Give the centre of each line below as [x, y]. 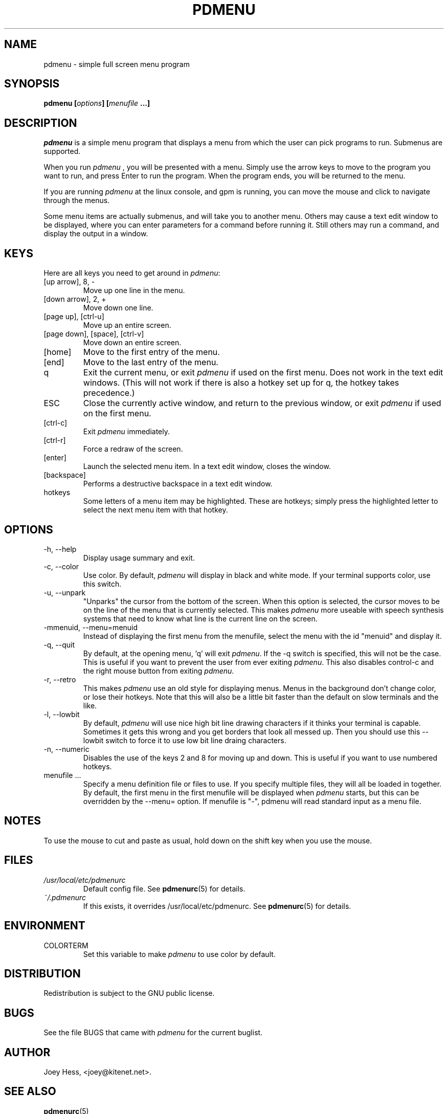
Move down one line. [118, 308]
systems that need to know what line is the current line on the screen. [200, 618]
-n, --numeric [66, 749]
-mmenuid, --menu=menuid [91, 627]
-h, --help [60, 549]
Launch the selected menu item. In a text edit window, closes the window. [207, 466]
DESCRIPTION [41, 123]
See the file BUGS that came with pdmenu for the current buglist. [153, 1033]
